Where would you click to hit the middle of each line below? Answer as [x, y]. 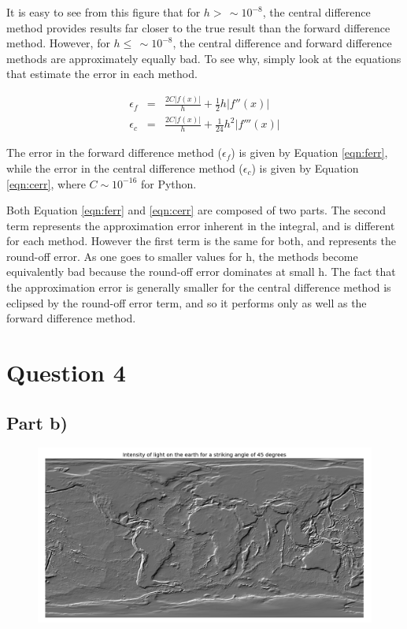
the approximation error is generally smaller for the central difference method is [199, 287]
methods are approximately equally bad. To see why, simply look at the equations [204, 58]
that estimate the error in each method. [102, 74]
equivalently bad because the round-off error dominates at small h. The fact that [201, 272]
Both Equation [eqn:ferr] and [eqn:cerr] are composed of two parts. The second [196, 210]
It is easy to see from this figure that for [104, 12]
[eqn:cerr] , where [46, 183]
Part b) [37, 422]
